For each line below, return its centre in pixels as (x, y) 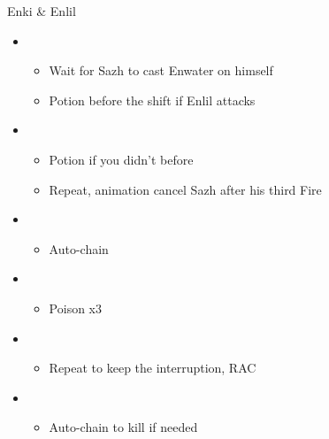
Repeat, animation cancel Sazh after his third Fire (185, 189)
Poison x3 (75, 308)
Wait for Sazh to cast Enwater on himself (161, 70)
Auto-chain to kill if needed (123, 427)
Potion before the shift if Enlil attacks (152, 100)
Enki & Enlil (42, 11)
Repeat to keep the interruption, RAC (153, 368)
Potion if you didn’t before (121, 159)
